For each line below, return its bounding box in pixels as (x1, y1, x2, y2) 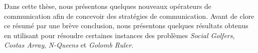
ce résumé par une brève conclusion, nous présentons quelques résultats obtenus (4, 20, 248, 31)
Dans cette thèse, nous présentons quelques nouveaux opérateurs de (4, 1, 211, 11)
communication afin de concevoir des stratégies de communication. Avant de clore (4, 10, 254, 21)
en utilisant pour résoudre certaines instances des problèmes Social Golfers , (4, 30, 235, 40)
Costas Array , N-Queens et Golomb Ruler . (4, 40, 134, 50)
